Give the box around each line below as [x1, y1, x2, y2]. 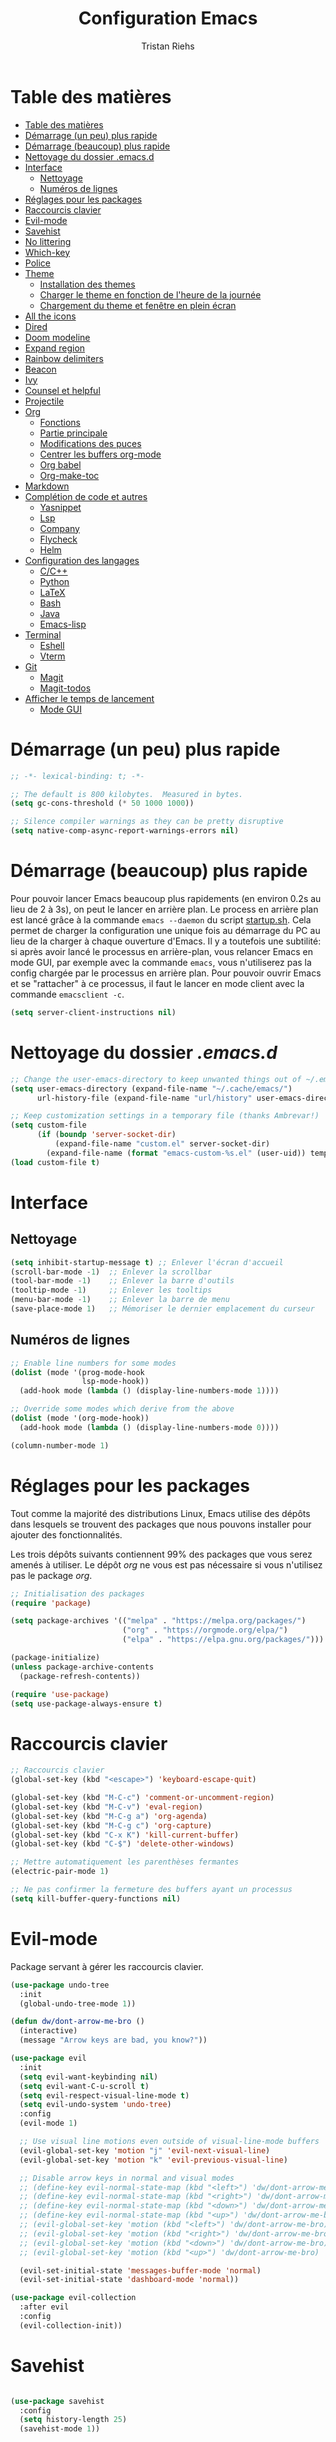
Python [39, 575, 70, 587]
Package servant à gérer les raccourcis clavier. [10, 1960, 204, 1972]
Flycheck [39, 533, 78, 545]
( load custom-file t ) [10, 1157, 101, 1167]
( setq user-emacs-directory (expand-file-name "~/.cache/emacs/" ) [10, 1083, 293, 1094]
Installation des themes [39, 278, 136, 290]
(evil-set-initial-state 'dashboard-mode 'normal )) [19, 2275, 240, 2285]
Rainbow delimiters [24, 352, 104, 364]
